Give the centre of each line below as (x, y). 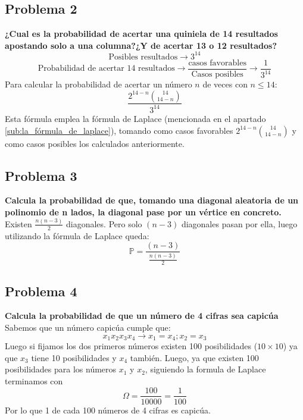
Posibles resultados (143, 57)
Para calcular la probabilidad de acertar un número (99, 84)
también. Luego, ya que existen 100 (194, 357)
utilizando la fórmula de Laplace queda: (77, 235)
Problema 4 (41, 291)
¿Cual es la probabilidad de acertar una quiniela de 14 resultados (141, 34)
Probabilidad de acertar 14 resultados (106, 69)
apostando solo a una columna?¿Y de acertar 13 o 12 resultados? (141, 45)
